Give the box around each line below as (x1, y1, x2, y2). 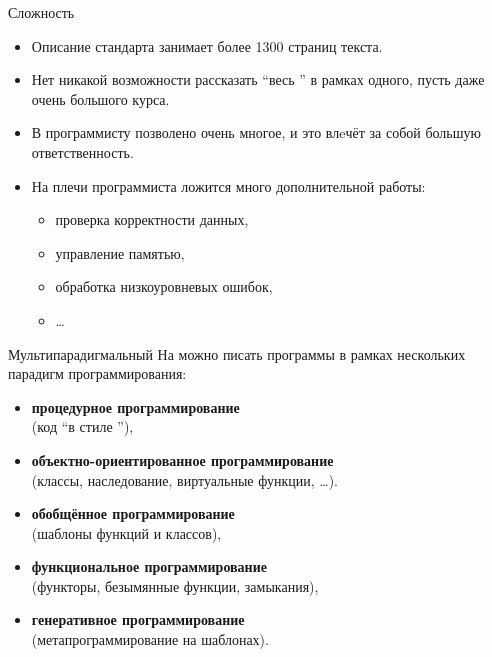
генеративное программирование (31, 609, 245, 630)
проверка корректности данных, (55, 209, 249, 230)
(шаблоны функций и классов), (31, 522, 222, 543)
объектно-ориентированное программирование (31, 449, 334, 470)
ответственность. (31, 141, 134, 162)
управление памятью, (55, 242, 185, 263)
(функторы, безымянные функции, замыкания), (31, 575, 319, 596)
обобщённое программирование (31, 503, 235, 524)
